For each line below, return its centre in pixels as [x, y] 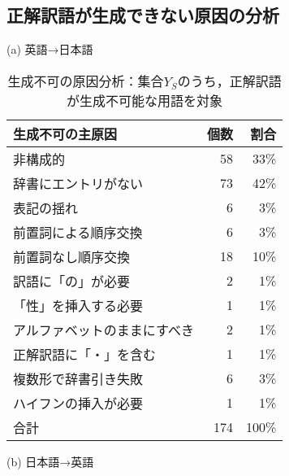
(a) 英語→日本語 [50, 49]
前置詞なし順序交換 [72, 256]
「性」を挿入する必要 [78, 305]
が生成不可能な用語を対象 [145, 100]
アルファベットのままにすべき [104, 330]
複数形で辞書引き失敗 [78, 378]
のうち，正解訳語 [229, 81]
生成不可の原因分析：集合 [86, 81]
